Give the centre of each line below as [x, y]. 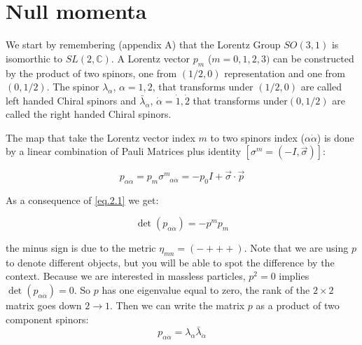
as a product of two [298, 305]
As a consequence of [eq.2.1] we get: [82, 199]
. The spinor [73, 87]
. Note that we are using [296, 248]
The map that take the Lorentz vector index [100, 137]
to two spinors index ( [257, 137]
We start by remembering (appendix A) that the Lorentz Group [143, 45]
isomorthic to [34, 58]
